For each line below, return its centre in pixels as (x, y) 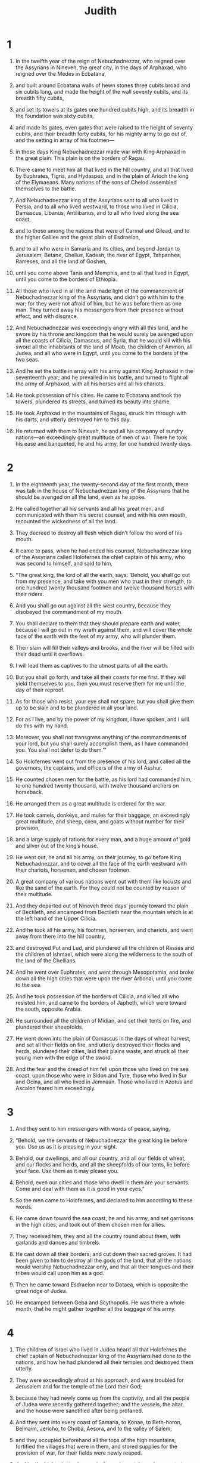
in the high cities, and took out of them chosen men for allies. (90, 1224)
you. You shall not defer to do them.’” (61, 749)
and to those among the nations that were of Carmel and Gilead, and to (102, 230)
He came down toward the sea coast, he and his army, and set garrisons (104, 1218)
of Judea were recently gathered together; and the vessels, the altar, (99, 1404)
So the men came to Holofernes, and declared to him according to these (104, 1200)
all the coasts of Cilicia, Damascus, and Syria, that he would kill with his (103, 340)
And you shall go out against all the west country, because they (93, 605)
